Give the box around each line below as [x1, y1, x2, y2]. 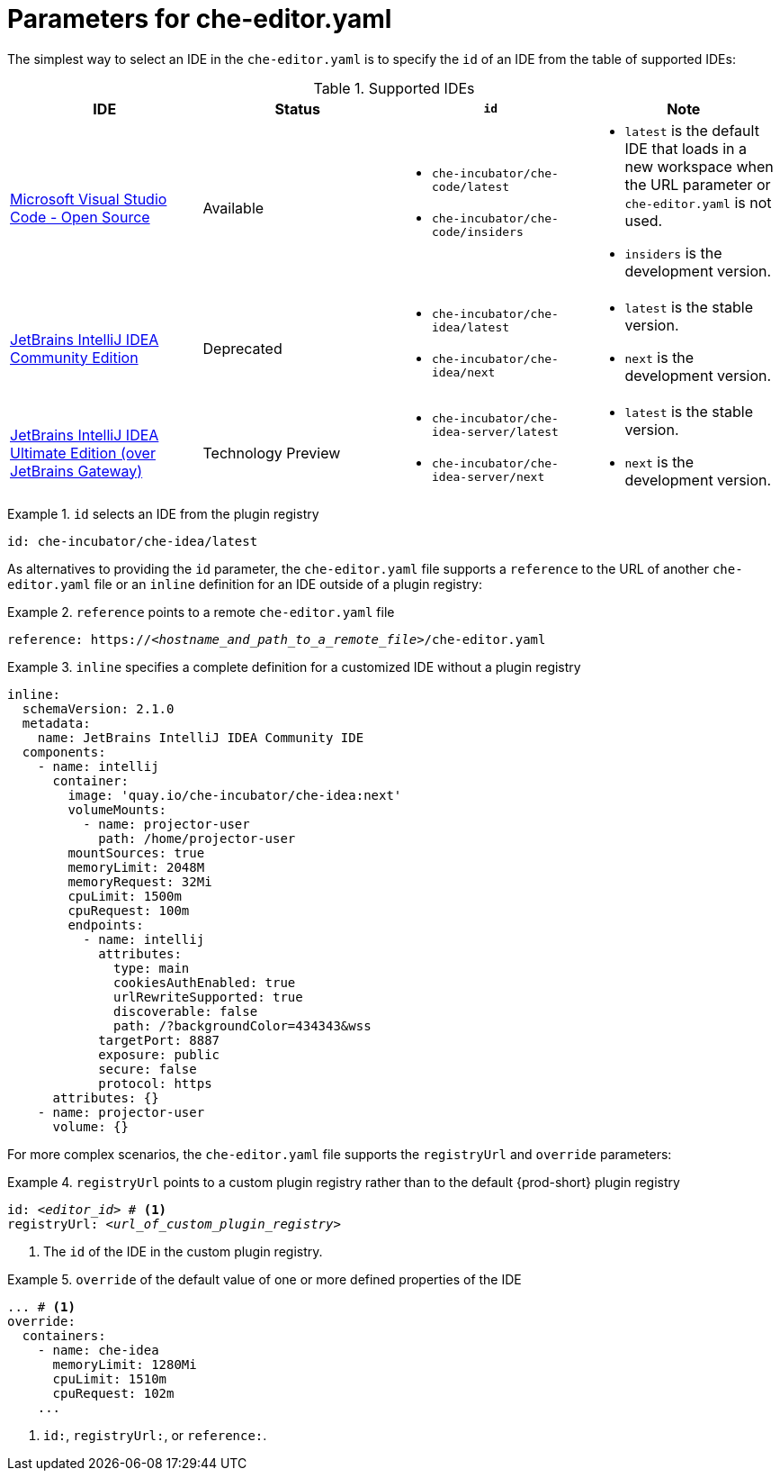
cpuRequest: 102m [52, 1385, 175, 1401]
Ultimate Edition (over [10, 443, 156, 462]
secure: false [98, 1061, 197, 1076]
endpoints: [67, 917, 144, 932]
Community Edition [10, 348, 139, 367]
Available [202, 198, 264, 217]
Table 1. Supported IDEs [313, 78, 475, 97]
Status [274, 99, 320, 118]
